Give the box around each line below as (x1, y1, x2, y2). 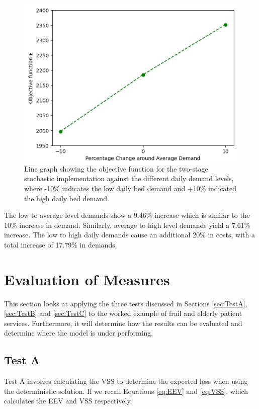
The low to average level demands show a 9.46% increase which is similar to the (4, 210, 250, 220)
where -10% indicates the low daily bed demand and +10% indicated (24, 183, 237, 193)
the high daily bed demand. (24, 193, 109, 203)
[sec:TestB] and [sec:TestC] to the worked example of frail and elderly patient (4, 308, 242, 318)
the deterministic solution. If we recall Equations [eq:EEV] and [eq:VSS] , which (4, 385, 248, 396)
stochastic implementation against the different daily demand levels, (24, 173, 234, 184)
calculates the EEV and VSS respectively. (4, 395, 132, 406)
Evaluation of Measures (4, 269, 170, 289)
